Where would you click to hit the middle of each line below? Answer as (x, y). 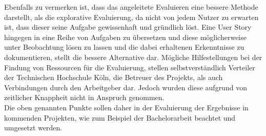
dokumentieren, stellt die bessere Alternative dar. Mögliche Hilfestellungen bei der (133, 57)
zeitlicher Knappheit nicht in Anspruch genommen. (84, 97)
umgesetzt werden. (33, 128)
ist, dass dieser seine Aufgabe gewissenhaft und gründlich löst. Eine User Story (128, 27)
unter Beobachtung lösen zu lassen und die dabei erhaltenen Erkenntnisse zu (124, 47)
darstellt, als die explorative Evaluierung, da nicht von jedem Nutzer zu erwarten (131, 17)
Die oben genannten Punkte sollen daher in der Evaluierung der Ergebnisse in (126, 107)
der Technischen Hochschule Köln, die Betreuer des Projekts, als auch (114, 77)
